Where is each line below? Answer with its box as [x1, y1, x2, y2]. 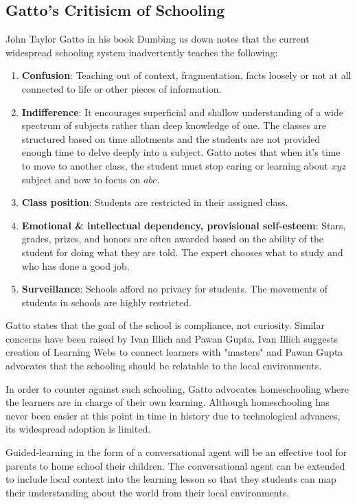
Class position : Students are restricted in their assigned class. [21, 195, 288, 209]
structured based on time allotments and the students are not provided [21, 131, 321, 146]
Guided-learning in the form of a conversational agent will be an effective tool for [5, 445, 347, 459]
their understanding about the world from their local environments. [5, 485, 290, 499]
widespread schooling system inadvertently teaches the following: [5, 45, 278, 59]
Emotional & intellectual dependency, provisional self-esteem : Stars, [21, 218, 346, 232]
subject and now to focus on [21, 172, 141, 186]
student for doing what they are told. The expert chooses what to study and [21, 244, 343, 259]
